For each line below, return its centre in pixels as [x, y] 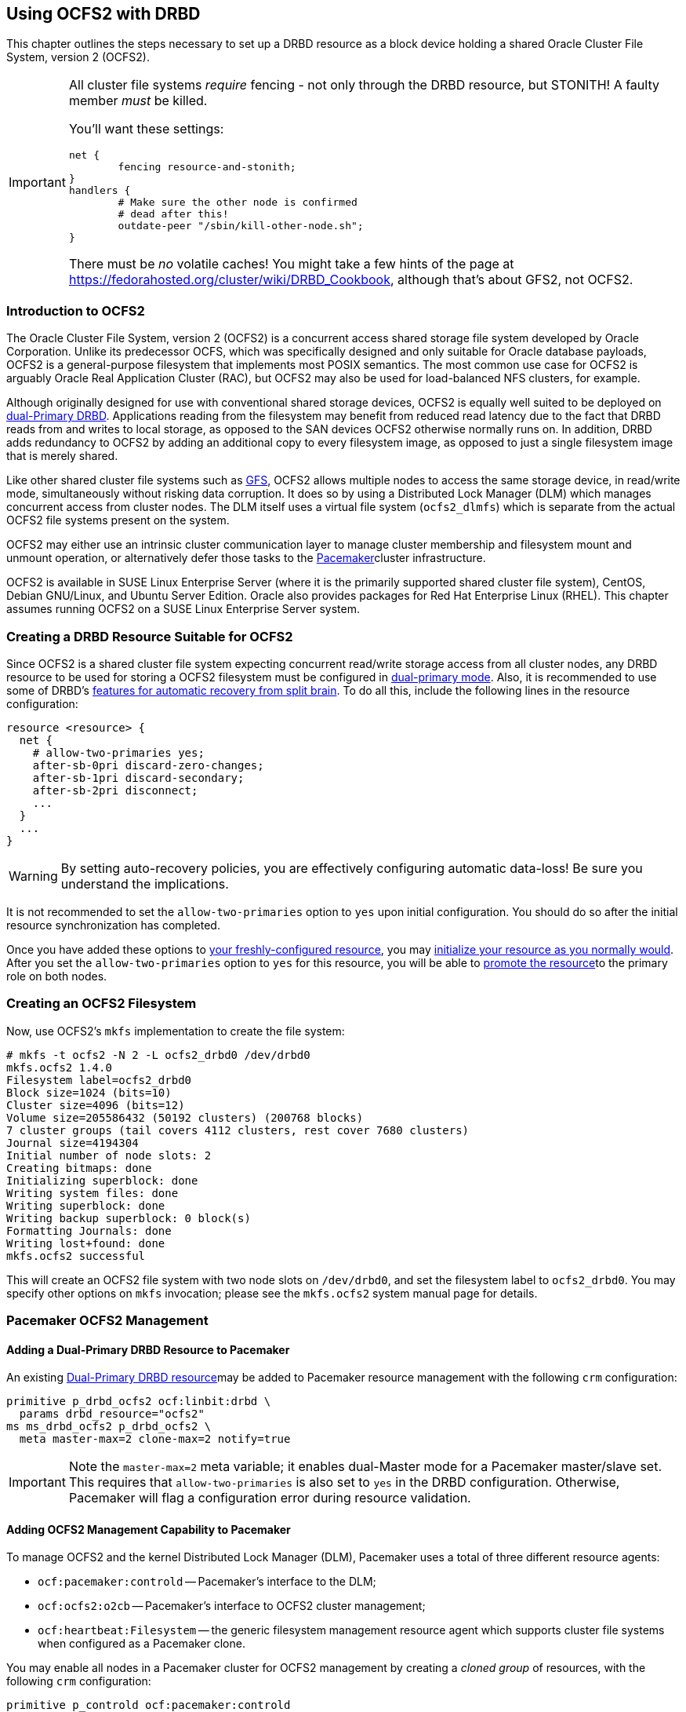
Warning [33, 876]
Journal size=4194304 [73, 1143]
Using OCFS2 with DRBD [103, 14]
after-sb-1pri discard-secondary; [138, 778]
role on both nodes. [57, 976]
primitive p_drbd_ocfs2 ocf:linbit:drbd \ [139, 1402]
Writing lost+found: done [86, 1243]
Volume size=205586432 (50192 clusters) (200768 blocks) [185, 1117]
